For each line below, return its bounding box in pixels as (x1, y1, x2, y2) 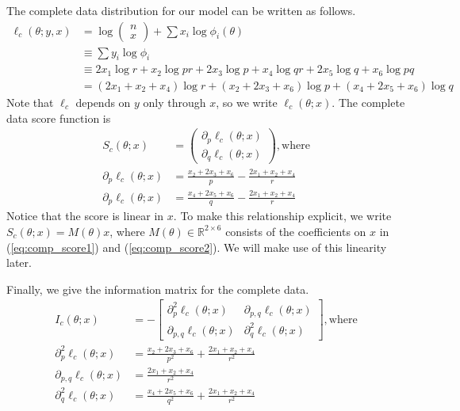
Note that (6, 93, 54, 110)
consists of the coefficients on (225, 223, 366, 239)
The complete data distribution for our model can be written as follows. (6, 2, 356, 18)
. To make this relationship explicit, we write (173, 207, 392, 224)
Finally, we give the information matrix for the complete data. (6, 280, 309, 297)
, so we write (216, 93, 278, 110)
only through (143, 93, 206, 110)
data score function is (6, 109, 111, 126)
